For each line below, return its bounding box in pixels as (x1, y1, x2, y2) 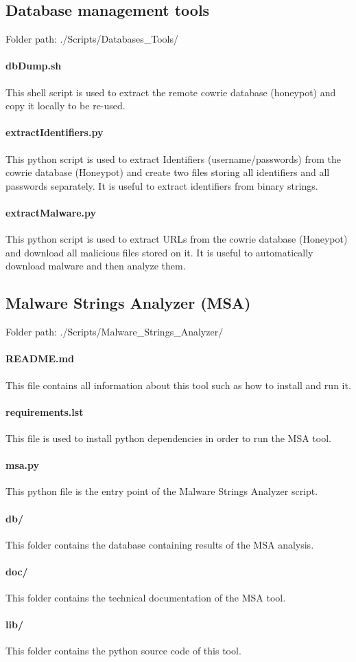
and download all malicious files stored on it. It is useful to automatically (5, 245, 313, 259)
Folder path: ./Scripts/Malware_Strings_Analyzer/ (5, 324, 224, 339)
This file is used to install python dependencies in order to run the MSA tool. (5, 430, 331, 445)
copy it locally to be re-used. (5, 98, 126, 113)
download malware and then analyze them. (5, 258, 186, 273)
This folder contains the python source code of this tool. (5, 643, 241, 658)
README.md (5, 351, 74, 366)
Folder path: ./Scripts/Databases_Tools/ (5, 32, 179, 46)
